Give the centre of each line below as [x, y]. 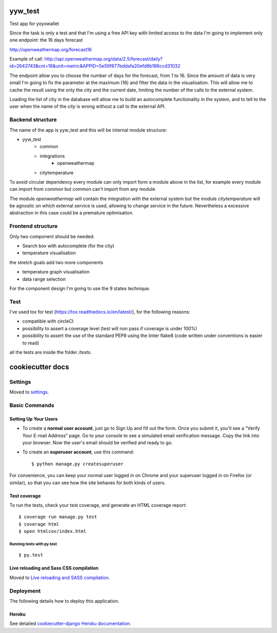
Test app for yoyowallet [34, 24]
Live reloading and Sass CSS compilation [54, 568]
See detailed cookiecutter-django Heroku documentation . [70, 624]
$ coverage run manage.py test [58, 517]
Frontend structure [34, 226]
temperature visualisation [49, 253]
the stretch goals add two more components [56, 262]
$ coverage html [39, 524]
